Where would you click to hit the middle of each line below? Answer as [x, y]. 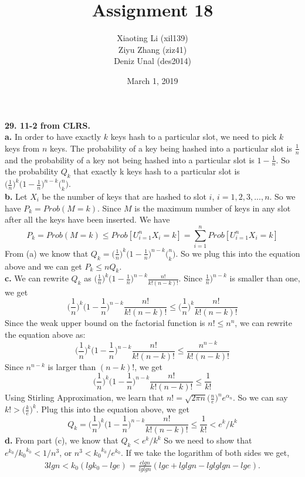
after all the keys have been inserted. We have [87, 219]
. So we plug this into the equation [238, 253]
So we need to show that [208, 440]
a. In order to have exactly [53, 137]
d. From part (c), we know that [62, 440]
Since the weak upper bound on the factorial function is [105, 323]
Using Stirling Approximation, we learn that [84, 397]
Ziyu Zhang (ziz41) [152, 49]
